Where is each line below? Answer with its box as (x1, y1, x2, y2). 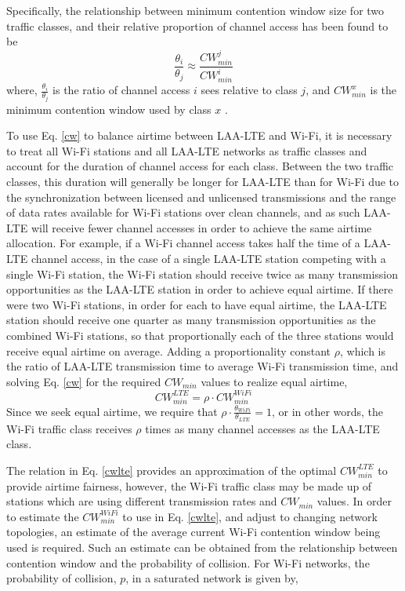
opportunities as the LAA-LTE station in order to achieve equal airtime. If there (6, 281, 393, 297)
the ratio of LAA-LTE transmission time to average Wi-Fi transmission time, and (6, 358, 399, 374)
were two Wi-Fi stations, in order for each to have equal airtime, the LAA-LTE (6, 296, 387, 312)
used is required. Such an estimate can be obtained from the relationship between (6, 538, 398, 555)
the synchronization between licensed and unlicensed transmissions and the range (6, 188, 396, 205)
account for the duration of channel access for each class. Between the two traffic (6, 158, 394, 174)
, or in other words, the (271, 403, 384, 419)
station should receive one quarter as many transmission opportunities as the (6, 312, 376, 328)
